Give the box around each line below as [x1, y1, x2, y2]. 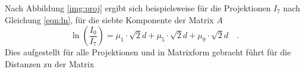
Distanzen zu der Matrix [5, 57, 95, 70]
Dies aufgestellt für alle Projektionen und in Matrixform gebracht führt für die [5, 46, 291, 58]
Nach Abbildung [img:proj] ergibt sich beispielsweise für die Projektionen [5, 2, 271, 14]
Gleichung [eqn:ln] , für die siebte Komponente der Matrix [5, 13, 214, 26]
